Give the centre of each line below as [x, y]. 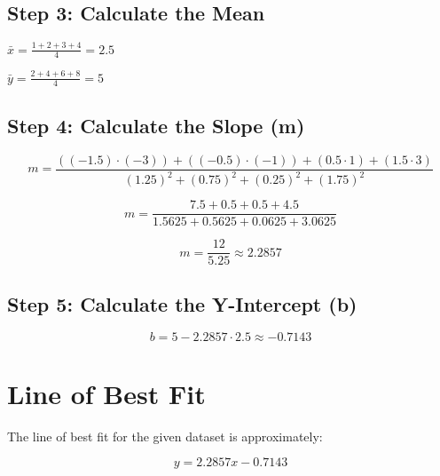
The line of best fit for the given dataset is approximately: [165, 436]
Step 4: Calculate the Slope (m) [156, 125]
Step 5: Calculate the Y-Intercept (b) [182, 303]
